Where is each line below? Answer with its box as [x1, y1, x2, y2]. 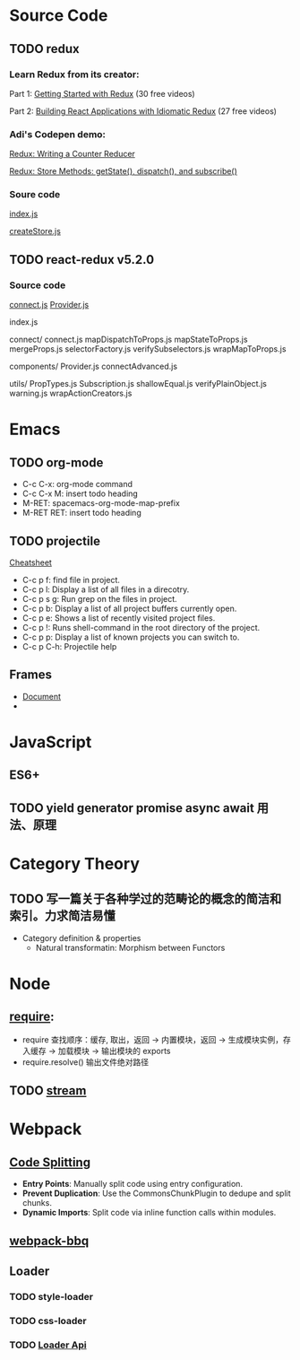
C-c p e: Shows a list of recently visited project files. [21, 612, 216, 623]
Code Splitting [9, 1155, 91, 1170]
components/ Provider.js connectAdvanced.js [9, 361, 177, 372]
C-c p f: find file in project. [21, 574, 121, 585]
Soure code [9, 188, 61, 201]
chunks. [21, 1198, 52, 1208]
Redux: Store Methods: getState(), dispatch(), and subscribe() [9, 166, 237, 177]
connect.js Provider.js [9, 300, 90, 310]
